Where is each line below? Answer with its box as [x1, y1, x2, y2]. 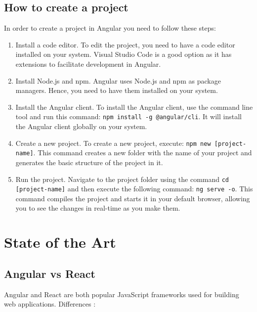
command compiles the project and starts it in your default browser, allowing [15, 193, 250, 203]
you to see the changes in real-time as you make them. [15, 203, 180, 213]
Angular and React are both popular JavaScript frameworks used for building [4, 289, 239, 299]
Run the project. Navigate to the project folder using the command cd [15, 174, 229, 184]
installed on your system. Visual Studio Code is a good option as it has [15, 49, 232, 59]
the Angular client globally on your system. [15, 121, 147, 132]
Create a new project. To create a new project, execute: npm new [15, 137, 211, 148]
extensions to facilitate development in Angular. [15, 58, 161, 69]
